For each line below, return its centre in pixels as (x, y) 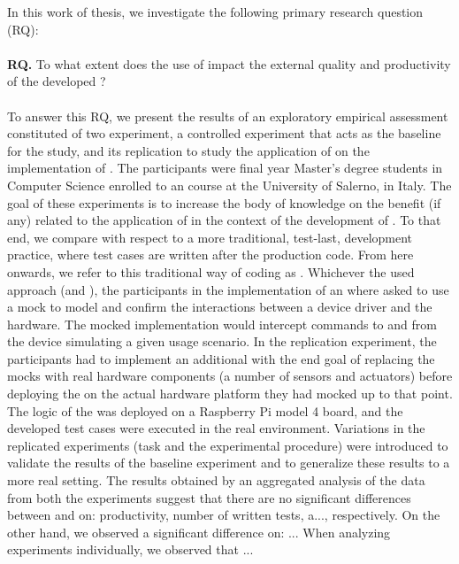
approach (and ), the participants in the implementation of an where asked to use (228, 289)
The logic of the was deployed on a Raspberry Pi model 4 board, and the (205, 410)
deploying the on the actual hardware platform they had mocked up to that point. (230, 394)
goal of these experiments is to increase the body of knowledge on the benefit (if (224, 202)
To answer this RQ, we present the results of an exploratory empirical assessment (228, 116)
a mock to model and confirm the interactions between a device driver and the (220, 307)
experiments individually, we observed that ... (130, 549)
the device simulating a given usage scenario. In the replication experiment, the (222, 341)
